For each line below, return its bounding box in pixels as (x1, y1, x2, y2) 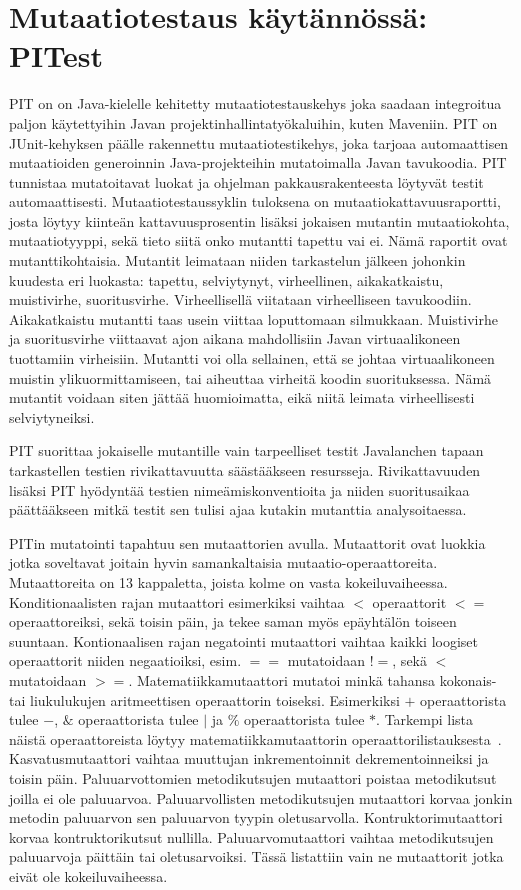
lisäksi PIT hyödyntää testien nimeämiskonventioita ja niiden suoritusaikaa (9, 479, 470, 500)
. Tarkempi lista (376, 709, 474, 730)
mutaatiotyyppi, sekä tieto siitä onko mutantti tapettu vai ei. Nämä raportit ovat (9, 230, 508, 251)
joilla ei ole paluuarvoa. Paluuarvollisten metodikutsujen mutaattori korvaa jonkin (9, 787, 513, 808)
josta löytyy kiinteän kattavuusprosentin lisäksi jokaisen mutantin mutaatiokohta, (9, 210, 510, 231)
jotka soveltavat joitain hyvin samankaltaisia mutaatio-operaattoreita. (9, 552, 438, 573)
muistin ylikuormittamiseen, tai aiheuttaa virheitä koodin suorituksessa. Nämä (9, 367, 492, 388)
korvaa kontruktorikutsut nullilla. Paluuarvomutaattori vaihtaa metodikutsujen (9, 826, 494, 847)
